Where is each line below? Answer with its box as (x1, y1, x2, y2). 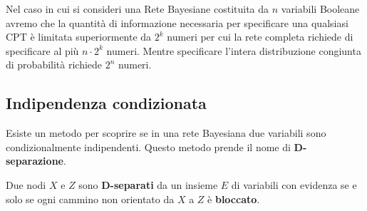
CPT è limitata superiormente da (6, 29, 152, 44)
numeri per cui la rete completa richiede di (167, 29, 353, 44)
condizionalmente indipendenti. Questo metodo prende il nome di (6, 139, 291, 154)
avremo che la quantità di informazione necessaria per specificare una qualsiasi (6, 15, 348, 30)
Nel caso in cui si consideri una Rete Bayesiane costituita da (6, 1, 269, 16)
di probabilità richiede (6, 57, 103, 72)
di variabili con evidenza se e (231, 177, 357, 192)
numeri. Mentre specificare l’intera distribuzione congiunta (106, 43, 361, 58)
